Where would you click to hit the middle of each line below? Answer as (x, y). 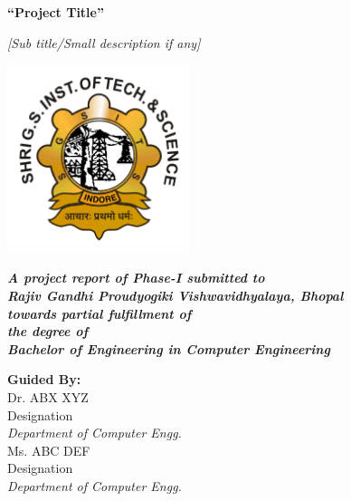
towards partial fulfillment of (100, 313)
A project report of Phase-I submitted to (136, 278)
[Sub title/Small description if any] (104, 42)
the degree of (48, 331)
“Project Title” (56, 12)
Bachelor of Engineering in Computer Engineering (169, 348)
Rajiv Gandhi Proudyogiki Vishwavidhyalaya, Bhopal (175, 296)
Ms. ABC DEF (49, 450)
